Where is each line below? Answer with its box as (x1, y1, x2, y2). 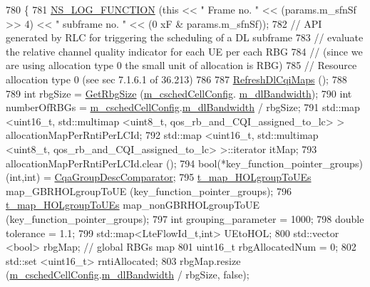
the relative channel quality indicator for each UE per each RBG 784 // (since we (6, 43, 363, 58)
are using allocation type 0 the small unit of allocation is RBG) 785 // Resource (6, 58, 357, 73)
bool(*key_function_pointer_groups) (198, 155, 363, 170)
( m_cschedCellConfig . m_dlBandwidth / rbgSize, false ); (6, 267, 250, 282)
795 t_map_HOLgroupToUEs (179, 169, 312, 184)
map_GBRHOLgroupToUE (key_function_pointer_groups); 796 (6, 183, 292, 198)
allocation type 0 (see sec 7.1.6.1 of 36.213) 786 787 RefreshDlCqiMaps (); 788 (6, 71, 347, 86)
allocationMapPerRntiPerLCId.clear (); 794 (6, 155, 195, 170)
